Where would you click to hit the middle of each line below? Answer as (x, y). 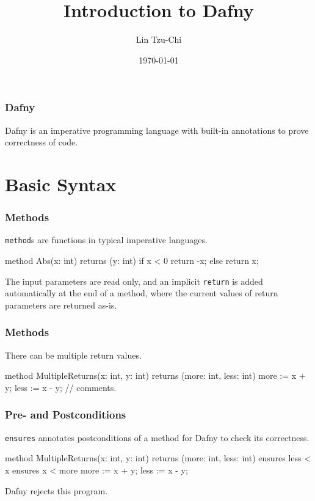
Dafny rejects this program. (56, 490)
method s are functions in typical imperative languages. (106, 240)
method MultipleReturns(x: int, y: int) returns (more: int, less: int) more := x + (155, 375)
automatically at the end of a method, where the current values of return (142, 293)
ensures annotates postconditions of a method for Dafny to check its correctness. (157, 437)
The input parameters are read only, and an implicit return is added (134, 281)
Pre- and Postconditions (66, 415)
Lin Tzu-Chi (159, 39)
